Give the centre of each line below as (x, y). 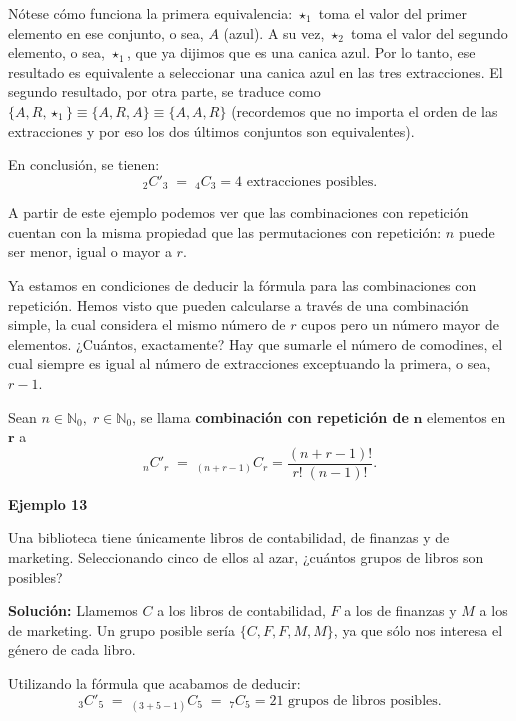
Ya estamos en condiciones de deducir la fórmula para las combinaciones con (242, 284)
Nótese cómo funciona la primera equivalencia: (150, 13)
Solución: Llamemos (73, 610)
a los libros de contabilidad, (241, 610)
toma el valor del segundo (429, 32)
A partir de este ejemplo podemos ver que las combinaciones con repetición (238, 212)
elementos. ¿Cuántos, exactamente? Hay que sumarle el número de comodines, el (255, 343)
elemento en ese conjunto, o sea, (106, 32)
